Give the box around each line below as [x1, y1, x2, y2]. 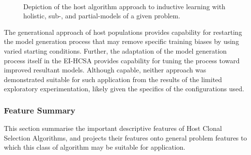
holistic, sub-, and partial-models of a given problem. [23, 11, 180, 21]
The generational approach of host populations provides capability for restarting [4, 27, 242, 37]
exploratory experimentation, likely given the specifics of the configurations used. [4, 84, 244, 94]
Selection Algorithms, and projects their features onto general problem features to [4, 132, 247, 142]
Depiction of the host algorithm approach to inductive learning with [23, 1, 225, 11]
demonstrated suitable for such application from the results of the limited [4, 74, 222, 84]
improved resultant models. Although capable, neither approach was [4, 65, 206, 75]
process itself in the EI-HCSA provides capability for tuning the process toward [4, 55, 240, 65]
